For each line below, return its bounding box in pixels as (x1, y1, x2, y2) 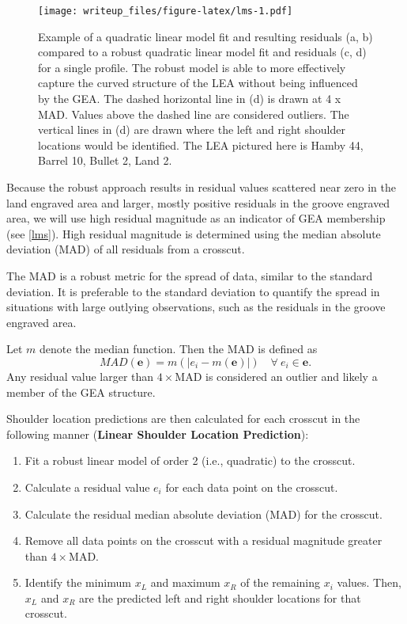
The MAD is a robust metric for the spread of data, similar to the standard (6, 267, 373, 283)
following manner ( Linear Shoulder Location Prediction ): (6, 425, 309, 442)
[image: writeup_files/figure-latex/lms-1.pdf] (38, 6, 293, 17)
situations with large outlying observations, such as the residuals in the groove (6, 299, 386, 315)
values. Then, (337, 574, 401, 591)
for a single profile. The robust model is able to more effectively (38, 59, 346, 75)
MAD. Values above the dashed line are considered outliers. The (38, 105, 349, 122)
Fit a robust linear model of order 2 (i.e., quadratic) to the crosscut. (24, 452, 356, 469)
